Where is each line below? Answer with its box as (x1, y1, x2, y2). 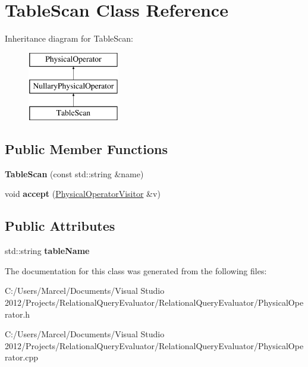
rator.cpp (5, 351, 39, 363)
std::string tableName (5, 244, 90, 257)
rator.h (5, 308, 30, 320)
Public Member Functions (5, 140, 168, 158)
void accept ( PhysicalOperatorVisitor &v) (5, 187, 161, 200)
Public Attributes (5, 217, 115, 235)
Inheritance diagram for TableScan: (5, 32, 133, 45)
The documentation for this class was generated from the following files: (5, 264, 267, 277)
